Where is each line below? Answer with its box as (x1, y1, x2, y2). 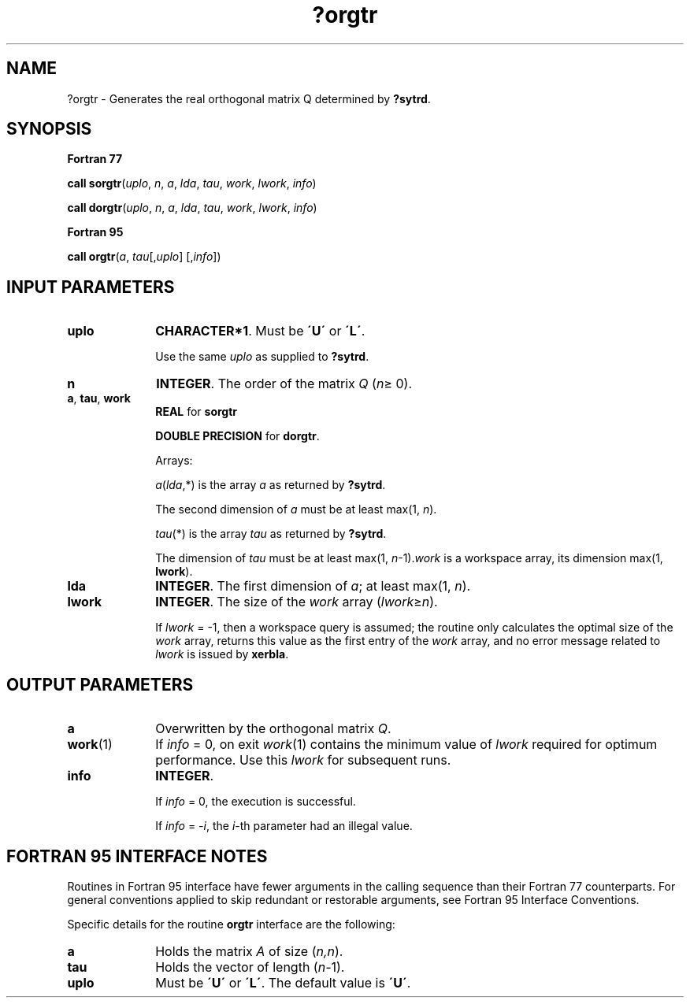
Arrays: (155, 454, 193, 468)
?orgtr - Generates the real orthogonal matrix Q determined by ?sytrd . (67, 91, 431, 106)
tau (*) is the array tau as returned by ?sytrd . (155, 527, 387, 541)
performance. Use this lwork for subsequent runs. (155, 752, 451, 769)
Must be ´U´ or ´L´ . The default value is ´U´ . (155, 974, 411, 991)
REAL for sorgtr (155, 405, 238, 419)
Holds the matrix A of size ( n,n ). (155, 943, 343, 959)
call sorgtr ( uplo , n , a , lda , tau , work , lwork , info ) (67, 176, 317, 191)
